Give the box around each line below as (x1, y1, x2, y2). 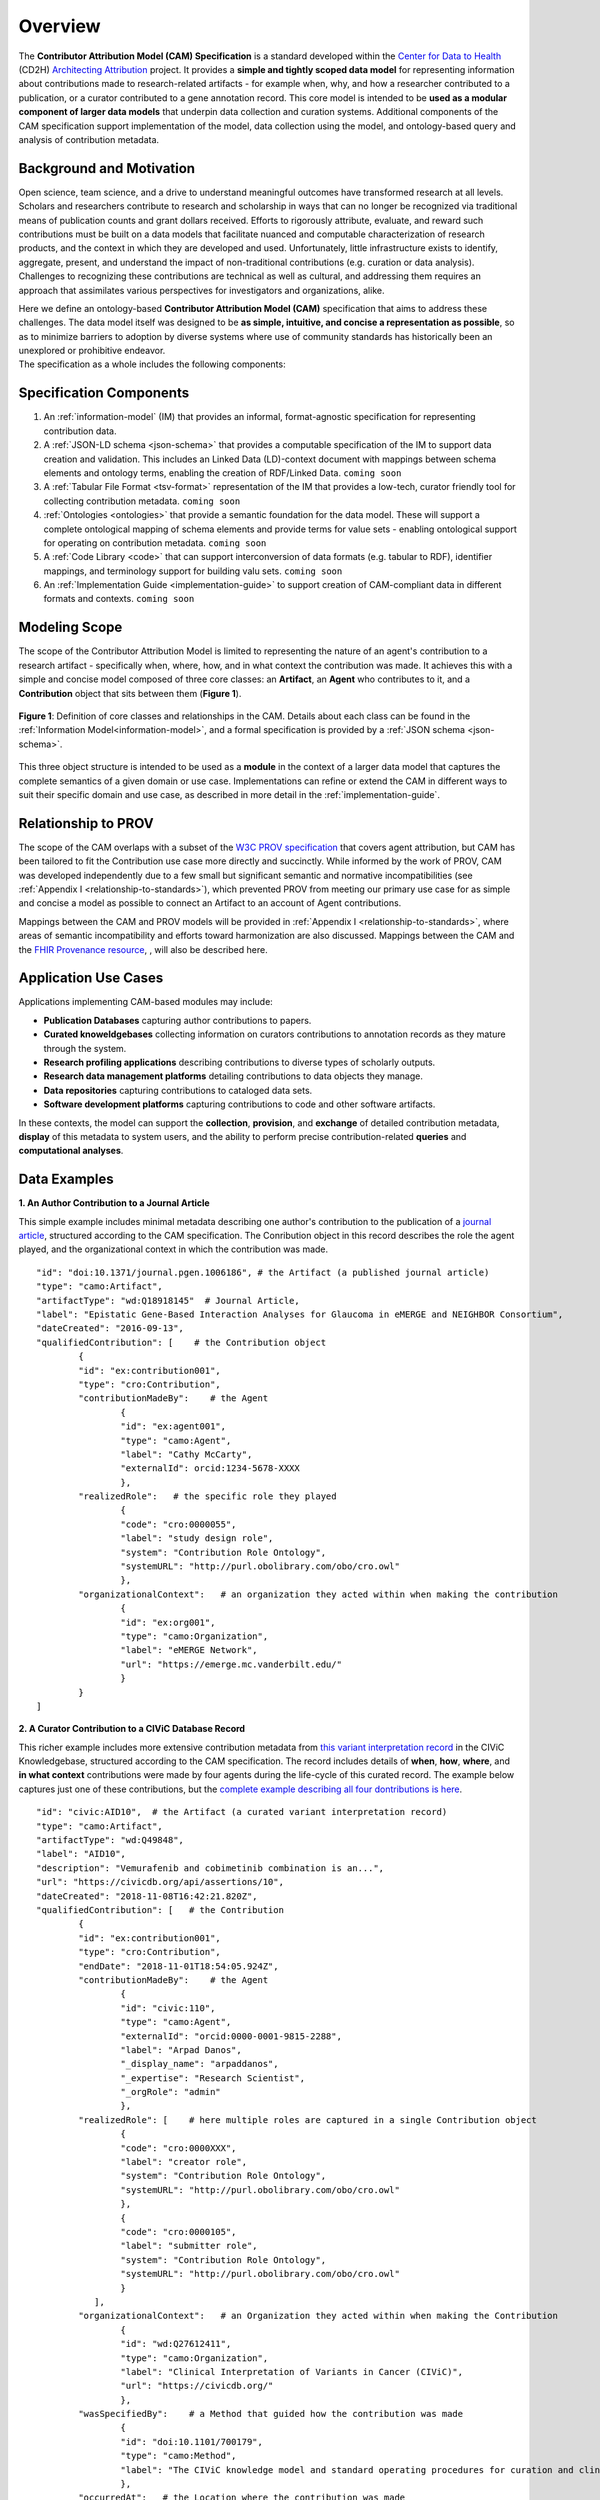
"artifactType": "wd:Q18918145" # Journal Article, (36, 1295, 300, 1306)
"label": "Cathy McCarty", (120, 1448, 253, 1460)
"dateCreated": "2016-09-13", (36, 1323, 185, 1334)
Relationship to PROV (18, 815, 154, 832)
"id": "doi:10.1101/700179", (120, 2436, 264, 2447)
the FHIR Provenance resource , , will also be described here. (18, 943, 269, 955)
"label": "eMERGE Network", (120, 1645, 259, 1656)
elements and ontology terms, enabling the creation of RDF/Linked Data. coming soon (43, 466, 402, 479)
